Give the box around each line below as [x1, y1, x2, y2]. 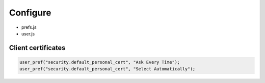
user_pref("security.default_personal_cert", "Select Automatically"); [19, 66, 196, 72]
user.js [21, 31, 35, 36]
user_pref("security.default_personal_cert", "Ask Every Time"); [19, 59, 180, 65]
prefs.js [21, 24, 37, 30]
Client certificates [9, 44, 66, 52]
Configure [9, 7, 52, 18]
